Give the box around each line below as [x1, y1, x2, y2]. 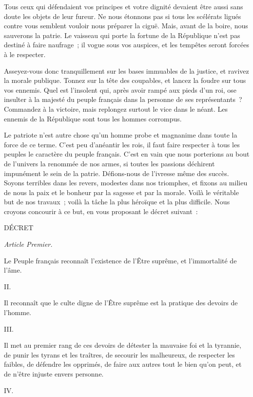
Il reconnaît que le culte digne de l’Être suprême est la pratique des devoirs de [4, 298, 238, 308]
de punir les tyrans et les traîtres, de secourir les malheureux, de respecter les [4, 349, 235, 359]
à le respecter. [4, 49, 46, 59]
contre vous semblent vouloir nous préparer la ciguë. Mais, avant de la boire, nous [4, 20, 248, 31]
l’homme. [4, 307, 31, 318]
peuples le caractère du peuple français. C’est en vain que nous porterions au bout [4, 149, 250, 159]
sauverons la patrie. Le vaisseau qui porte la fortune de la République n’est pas [4, 30, 240, 40]
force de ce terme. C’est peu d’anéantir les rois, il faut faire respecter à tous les [4, 139, 240, 149]
